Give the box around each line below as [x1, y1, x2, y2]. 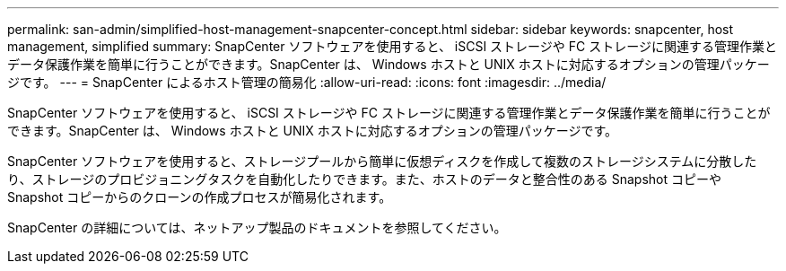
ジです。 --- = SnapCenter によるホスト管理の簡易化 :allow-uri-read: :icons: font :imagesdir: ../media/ [7, 74, 607, 90]
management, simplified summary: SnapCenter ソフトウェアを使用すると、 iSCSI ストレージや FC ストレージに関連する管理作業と [7, 39, 777, 54]
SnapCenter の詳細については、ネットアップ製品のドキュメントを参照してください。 [7, 220, 507, 235]
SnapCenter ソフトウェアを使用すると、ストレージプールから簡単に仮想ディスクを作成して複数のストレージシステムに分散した [7, 153, 757, 169]
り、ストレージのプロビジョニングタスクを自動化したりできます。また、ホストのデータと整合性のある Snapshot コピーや [7, 171, 721, 187]
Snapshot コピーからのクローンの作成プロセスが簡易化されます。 [7, 189, 392, 205]
